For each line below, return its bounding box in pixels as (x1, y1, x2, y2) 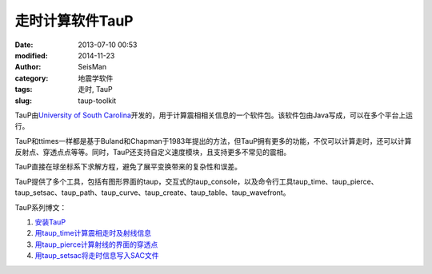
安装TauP (34, 217, 66, 227)
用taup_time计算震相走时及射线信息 (34, 228, 152, 238)
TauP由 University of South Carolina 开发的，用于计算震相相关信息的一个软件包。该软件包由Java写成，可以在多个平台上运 (14, 110, 414, 120)
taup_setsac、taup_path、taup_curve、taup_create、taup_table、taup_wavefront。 (14, 188, 290, 197)
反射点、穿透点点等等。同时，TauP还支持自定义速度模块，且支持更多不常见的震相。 (14, 148, 291, 157)
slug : (14, 96, 32, 105)
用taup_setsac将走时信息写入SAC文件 (34, 251, 159, 260)
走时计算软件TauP (14, 12, 134, 30)
